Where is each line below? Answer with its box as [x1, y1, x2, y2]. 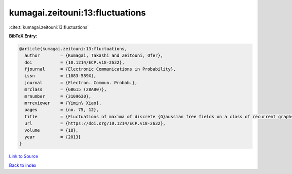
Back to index [9, 162, 36, 168]
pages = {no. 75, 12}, [24, 107, 99, 112]
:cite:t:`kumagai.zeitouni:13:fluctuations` [9, 24, 89, 30]
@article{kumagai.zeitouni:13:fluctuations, [19, 46, 128, 51]
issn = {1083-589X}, [24, 73, 97, 79]
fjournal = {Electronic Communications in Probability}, [24, 66, 176, 72]
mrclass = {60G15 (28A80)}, [24, 87, 107, 92]
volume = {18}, [24, 127, 79, 133]
